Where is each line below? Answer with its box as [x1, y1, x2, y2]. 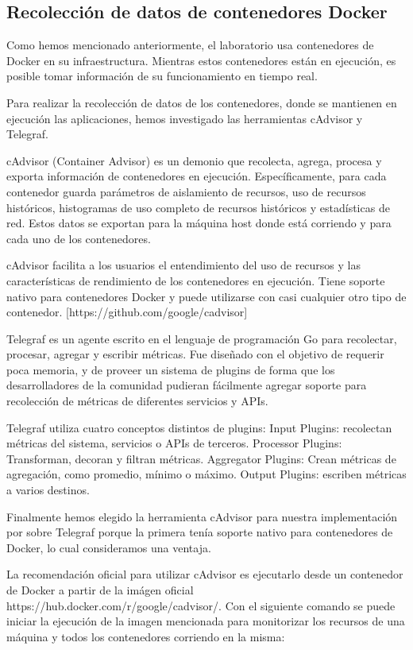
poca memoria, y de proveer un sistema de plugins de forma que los [6, 361, 335, 377]
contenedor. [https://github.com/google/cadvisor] [6, 304, 248, 320]
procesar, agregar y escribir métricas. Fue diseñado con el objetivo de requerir [6, 346, 384, 362]
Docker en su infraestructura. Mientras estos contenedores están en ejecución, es [6, 52, 396, 68]
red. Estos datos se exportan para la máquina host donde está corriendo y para [6, 215, 392, 231]
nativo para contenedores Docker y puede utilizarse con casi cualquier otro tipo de [6, 288, 407, 304]
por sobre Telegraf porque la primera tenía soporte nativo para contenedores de [6, 524, 393, 540]
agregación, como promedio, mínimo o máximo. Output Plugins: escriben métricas [6, 466, 407, 482]
